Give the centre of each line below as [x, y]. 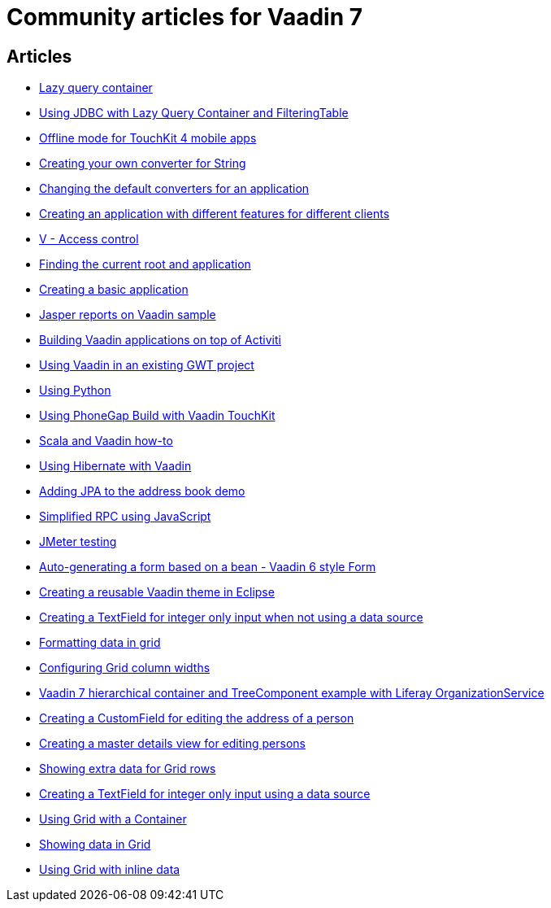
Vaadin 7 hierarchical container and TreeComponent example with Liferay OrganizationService [292, 693]
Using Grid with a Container [113, 819]
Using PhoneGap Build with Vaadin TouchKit [157, 416]
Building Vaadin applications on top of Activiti [160, 340]
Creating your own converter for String [143, 164]
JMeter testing [78, 542]
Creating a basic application [114, 290]
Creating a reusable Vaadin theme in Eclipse [157, 592]
